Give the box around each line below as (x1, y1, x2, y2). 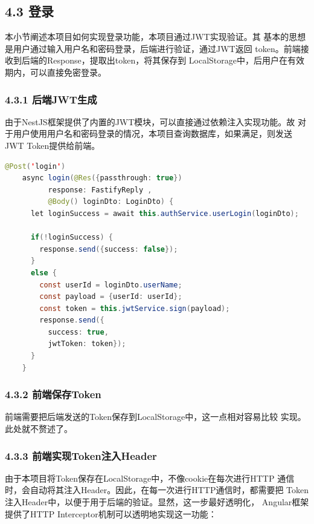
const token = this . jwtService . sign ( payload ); (39, 304, 230, 313)
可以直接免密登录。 (30, 65, 106, 78)
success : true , (48, 327, 109, 336)
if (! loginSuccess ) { (30, 233, 114, 242)
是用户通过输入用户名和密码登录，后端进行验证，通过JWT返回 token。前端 (5, 42, 301, 54)
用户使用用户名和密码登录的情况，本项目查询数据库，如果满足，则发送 (13, 127, 292, 140)
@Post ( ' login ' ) (5, 162, 66, 171)
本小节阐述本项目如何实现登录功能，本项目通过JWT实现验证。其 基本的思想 (5, 30, 306, 43)
